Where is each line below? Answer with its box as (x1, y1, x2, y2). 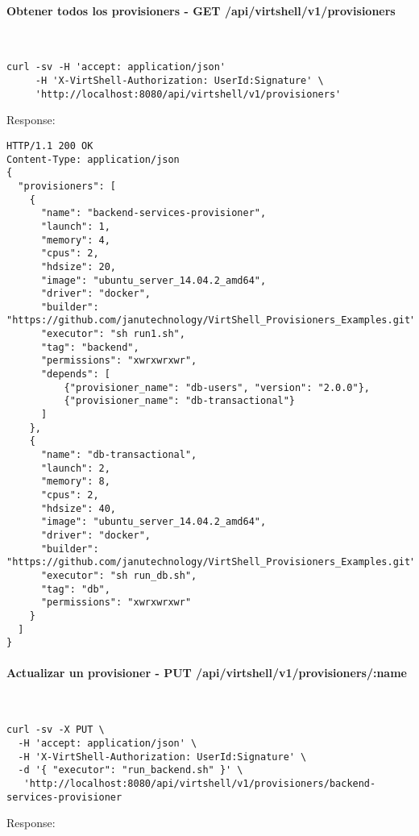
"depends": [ (40, 368, 110, 381)
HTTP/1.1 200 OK (6, 139, 93, 152)
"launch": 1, (40, 220, 110, 232)
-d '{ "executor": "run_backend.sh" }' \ (18, 764, 243, 776)
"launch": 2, (40, 462, 110, 474)
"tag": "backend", (40, 341, 139, 353)
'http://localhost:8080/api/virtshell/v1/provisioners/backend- (23, 777, 376, 789)
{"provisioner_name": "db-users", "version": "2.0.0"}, (64, 381, 371, 393)
